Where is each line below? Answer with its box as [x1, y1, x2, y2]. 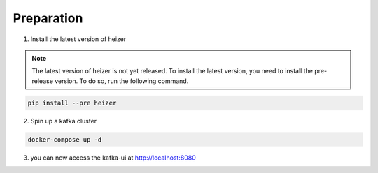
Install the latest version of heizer [30, 35, 127, 43]
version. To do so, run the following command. [55, 77, 189, 85]
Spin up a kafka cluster [30, 116, 97, 125]
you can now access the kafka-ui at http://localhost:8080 [30, 153, 196, 162]
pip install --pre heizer [27, 98, 117, 107]
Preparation [13, 10, 83, 26]
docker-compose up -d [27, 135, 102, 143]
